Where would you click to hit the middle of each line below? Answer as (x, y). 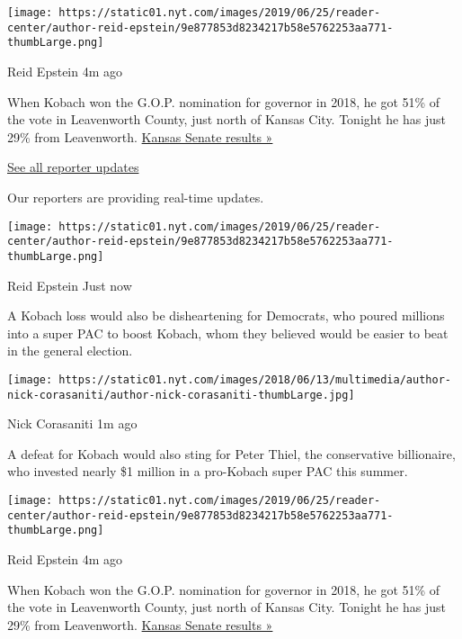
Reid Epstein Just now (70, 285)
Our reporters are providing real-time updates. (136, 197)
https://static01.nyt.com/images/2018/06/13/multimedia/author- (255, 379)
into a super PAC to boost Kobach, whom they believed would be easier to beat (228, 333)
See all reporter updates (73, 167)
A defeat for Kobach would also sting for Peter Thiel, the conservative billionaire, (231, 453)
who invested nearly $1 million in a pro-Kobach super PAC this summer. (208, 471)
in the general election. (70, 351)
